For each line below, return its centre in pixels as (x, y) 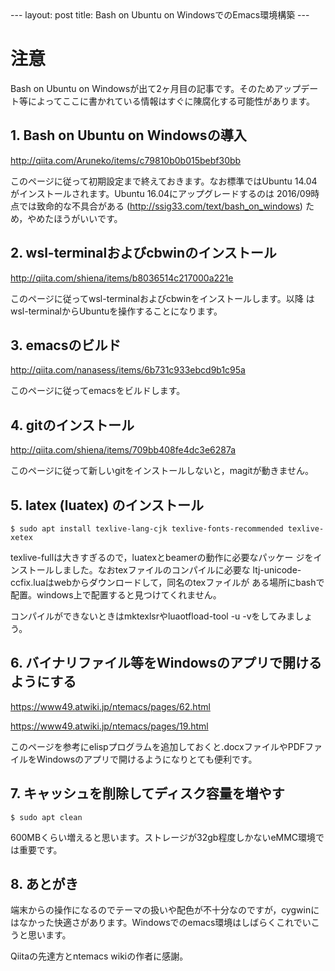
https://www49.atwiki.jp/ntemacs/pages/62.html (110, 706)
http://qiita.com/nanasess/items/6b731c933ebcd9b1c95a (128, 370)
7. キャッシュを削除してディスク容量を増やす (147, 793)
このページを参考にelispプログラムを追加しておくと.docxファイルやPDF (157, 746)
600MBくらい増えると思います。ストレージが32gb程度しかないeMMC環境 (163, 837)
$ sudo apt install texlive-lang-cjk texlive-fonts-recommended (147, 529)
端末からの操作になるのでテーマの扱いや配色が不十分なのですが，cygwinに (165, 910)
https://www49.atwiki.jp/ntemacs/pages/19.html (109, 726)
